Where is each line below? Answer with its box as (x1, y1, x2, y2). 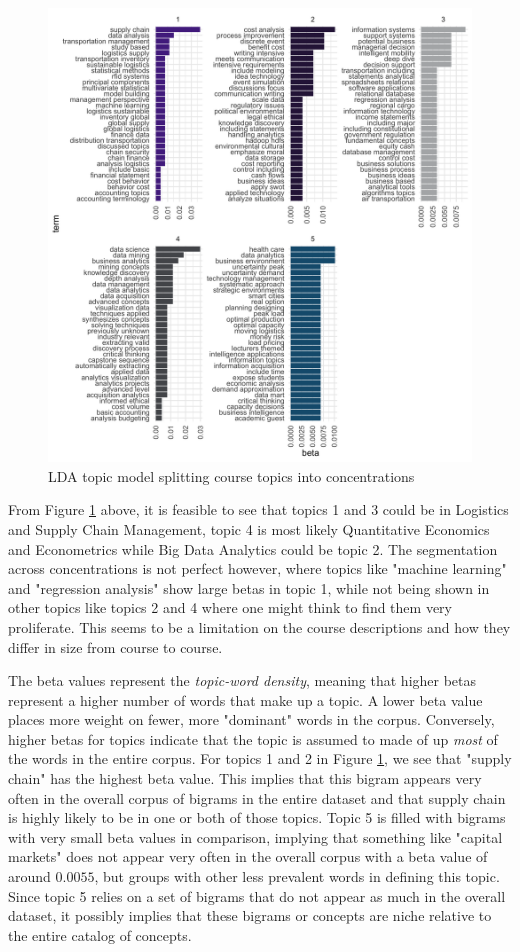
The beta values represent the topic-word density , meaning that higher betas (8, 670, 477, 691)
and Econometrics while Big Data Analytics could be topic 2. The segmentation (8, 538, 498, 559)
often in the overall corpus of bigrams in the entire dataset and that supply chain (8, 787, 506, 808)
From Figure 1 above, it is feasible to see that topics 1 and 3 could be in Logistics (8, 499, 509, 520)
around (8, 866, 51, 887)
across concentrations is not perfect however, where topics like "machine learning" (8, 558, 507, 579)
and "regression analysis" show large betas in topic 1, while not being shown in (8, 577, 490, 598)
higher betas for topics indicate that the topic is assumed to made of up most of (8, 728, 498, 749)
